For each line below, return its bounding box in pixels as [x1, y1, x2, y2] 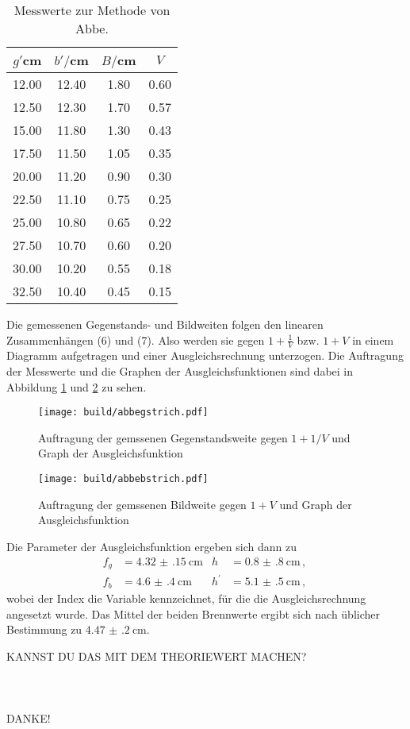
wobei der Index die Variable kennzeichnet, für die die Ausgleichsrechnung [6, 589, 366, 606]
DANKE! [6, 710, 51, 727]
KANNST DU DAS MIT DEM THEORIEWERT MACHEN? [6, 647, 307, 664]
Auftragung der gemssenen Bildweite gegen [38, 496, 247, 512]
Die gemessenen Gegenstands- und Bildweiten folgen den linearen [6, 316, 324, 332]
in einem [352, 331, 394, 348]
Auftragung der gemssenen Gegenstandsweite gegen [38, 429, 288, 445]
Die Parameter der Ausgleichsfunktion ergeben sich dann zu [6, 538, 297, 554]
